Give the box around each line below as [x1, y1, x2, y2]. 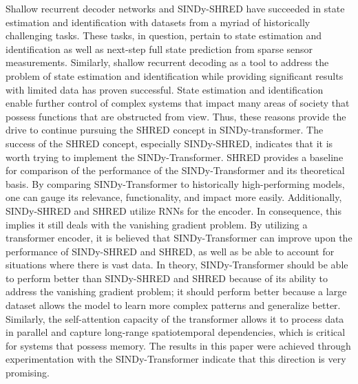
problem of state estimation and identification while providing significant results [6, 68, 344, 83]
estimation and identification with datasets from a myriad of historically [6, 14, 310, 29]
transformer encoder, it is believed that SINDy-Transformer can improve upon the [6, 231, 352, 245]
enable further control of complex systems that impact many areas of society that [6, 96, 350, 110]
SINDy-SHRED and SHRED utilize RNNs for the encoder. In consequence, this [6, 203, 341, 217]
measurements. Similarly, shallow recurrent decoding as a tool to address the [6, 55, 329, 70]
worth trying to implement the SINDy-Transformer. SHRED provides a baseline [6, 149, 344, 164]
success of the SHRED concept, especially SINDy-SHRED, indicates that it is [6, 136, 333, 150]
